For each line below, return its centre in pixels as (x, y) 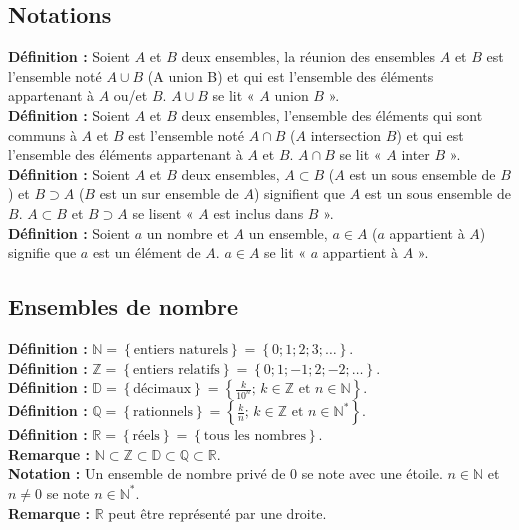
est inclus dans (258, 212)
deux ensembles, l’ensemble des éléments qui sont (332, 114)
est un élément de (146, 252)
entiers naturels (181, 349)
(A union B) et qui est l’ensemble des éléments (290, 75)
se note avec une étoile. (372, 473)
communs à (42, 134)
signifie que (42, 252)
